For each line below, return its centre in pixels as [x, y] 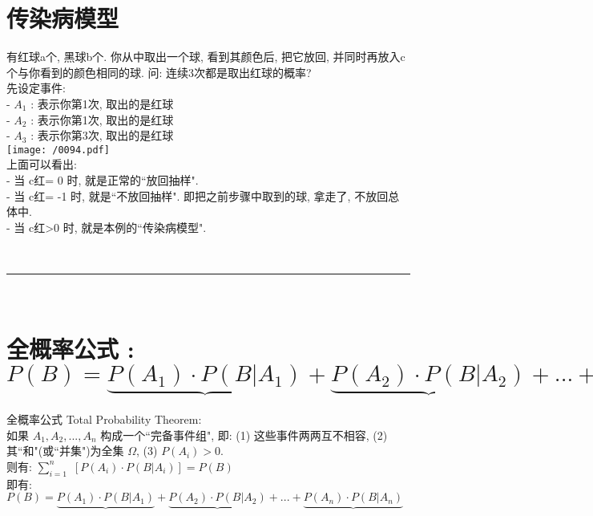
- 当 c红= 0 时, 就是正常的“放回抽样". [103, 179]
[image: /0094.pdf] [58, 150]
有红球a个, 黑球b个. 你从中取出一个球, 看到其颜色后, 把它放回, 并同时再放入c [206, 57]
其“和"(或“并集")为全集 [65, 451]
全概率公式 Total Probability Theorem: [104, 419]
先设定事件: [36, 88]
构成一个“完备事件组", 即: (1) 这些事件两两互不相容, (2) [244, 435]
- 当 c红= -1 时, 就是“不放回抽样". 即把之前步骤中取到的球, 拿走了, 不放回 [198, 195]
